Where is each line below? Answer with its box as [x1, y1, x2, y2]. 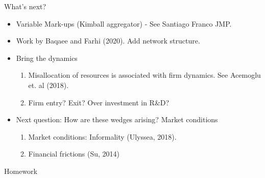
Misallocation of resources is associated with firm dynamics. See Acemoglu [28, 70, 261, 80]
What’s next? [4, 1, 46, 11]
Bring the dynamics [16, 52, 78, 63]
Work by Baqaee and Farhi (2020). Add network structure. [16, 35, 200, 46]
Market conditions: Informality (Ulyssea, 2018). [28, 131, 177, 142]
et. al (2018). [28, 79, 69, 90]
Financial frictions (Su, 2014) [28, 148, 120, 159]
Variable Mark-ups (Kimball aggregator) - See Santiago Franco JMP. [16, 18, 232, 29]
